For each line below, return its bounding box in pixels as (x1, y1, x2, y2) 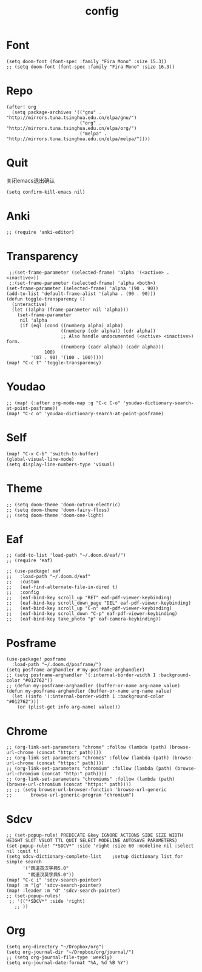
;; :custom (6, 579, 39, 585)
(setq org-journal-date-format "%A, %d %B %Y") (6, 960, 129, 966)
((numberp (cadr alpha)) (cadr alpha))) (60, 344, 164, 350)
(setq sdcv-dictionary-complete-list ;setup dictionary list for (6, 854, 183, 860)
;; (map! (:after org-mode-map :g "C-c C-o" (6, 399, 121, 406)
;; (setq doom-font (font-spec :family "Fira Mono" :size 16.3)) (6, 64, 175, 70)
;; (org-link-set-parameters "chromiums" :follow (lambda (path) (6, 776, 175, 783)
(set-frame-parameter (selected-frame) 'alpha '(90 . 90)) (6, 285, 159, 291)
